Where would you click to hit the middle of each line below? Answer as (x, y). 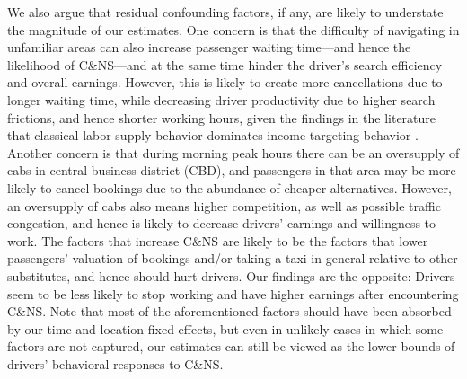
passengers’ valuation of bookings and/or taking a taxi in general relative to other (233, 258)
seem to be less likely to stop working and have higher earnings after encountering (233, 293)
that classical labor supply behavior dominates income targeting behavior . (213, 135)
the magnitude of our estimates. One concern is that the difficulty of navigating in (233, 29)
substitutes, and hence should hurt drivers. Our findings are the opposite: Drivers (231, 275)
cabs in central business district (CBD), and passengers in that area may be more (232, 170)
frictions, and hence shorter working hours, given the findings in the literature (222, 117)
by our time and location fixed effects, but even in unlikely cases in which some (225, 328)
